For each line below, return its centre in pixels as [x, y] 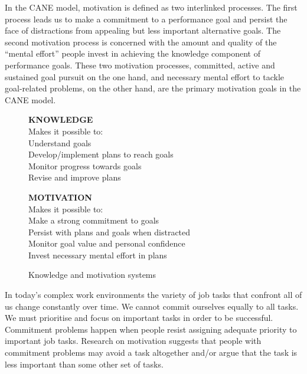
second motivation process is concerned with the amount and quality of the [141, 42]
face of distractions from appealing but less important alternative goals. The [143, 30]
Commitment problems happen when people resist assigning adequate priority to [151, 329]
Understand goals [60, 142]
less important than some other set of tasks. [84, 364]
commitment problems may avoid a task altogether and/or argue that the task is [151, 352]
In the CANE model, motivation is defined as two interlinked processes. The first [151, 7]
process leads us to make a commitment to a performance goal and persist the [146, 19]
